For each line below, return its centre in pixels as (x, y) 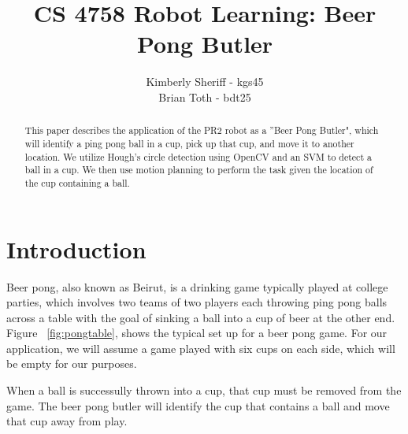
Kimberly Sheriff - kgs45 (205, 82)
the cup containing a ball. (77, 182)
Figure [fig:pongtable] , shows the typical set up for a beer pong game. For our (197, 333)
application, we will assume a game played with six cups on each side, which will (201, 348)
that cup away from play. (67, 421)
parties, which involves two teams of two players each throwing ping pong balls (197, 302)
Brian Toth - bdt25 (205, 96)
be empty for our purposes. (72, 364)
